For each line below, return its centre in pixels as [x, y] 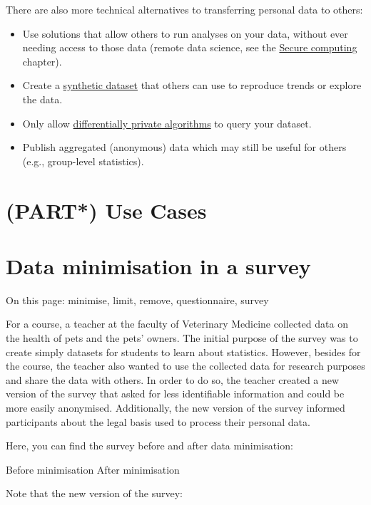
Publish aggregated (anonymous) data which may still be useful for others [184, 147]
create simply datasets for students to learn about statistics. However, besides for [183, 352]
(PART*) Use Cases [106, 210]
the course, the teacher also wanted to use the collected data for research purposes [185, 366]
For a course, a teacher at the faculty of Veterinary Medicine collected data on [177, 324]
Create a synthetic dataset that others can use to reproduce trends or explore [192, 85]
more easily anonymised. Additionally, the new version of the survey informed [176, 407]
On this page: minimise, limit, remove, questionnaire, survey [137, 300]
